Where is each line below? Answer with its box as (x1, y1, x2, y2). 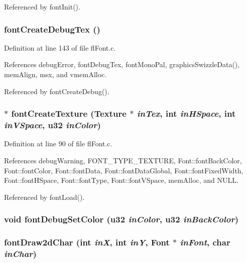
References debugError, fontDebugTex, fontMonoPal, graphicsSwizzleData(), (4, 59, 240, 70)
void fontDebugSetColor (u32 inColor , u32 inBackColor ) (4, 213, 238, 225)
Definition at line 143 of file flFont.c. (4, 42, 116, 53)
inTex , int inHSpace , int (137, 107, 236, 120)
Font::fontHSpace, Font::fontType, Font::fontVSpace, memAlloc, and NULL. (4, 175, 238, 185)
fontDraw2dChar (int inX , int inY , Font (4, 236, 170, 248)
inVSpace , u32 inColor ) (4, 119, 101, 131)
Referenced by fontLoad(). (4, 191, 85, 202)
